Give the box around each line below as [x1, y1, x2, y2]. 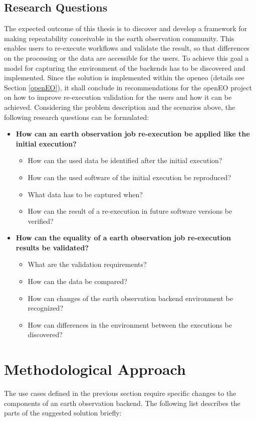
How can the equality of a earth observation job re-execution [16, 232, 231, 243]
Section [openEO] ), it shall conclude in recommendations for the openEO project [4, 82, 252, 92]
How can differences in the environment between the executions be [28, 319, 232, 330]
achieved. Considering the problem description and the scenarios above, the [4, 101, 235, 112]
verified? [28, 215, 54, 226]
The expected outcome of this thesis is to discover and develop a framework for [4, 23, 247, 34]
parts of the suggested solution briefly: [4, 407, 122, 418]
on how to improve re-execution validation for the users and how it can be [4, 92, 232, 102]
